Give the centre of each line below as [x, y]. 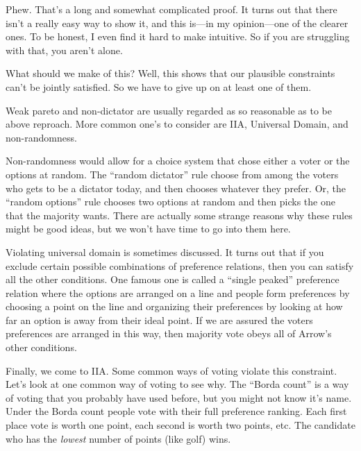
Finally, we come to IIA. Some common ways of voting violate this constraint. [171, 370]
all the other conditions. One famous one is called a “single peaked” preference [173, 279]
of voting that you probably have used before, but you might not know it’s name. [179, 397]
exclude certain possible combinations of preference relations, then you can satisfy [180, 265]
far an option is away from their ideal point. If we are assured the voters [159, 320]
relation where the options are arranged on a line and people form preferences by [178, 292]
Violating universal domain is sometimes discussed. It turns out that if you [165, 252]
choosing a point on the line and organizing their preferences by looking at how [174, 306]
